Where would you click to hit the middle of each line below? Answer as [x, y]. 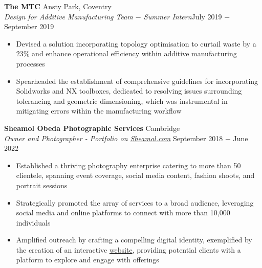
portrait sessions [42, 185]
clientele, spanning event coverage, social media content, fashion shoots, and [135, 175]
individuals [33, 222]
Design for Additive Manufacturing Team [69, 16]
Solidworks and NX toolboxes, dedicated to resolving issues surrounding [129, 91]
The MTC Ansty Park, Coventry [58, 6]
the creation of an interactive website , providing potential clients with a [128, 249]
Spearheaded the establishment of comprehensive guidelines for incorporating [137, 81]
